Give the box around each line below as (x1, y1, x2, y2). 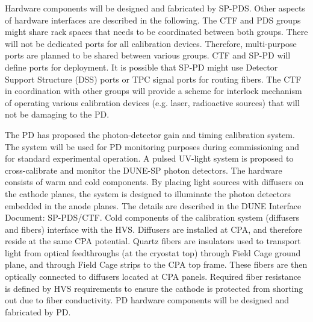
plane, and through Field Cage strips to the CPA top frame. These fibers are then (5, 258, 308, 271)
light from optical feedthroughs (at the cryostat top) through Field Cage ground (5, 246, 301, 259)
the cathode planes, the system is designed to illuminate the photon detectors (5, 187, 291, 200)
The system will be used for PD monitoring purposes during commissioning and (5, 140, 300, 153)
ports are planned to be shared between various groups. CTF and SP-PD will (5, 49, 291, 62)
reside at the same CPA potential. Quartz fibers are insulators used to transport (5, 235, 301, 247)
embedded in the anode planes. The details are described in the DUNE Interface (5, 199, 302, 212)
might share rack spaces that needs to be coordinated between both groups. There (5, 25, 308, 38)
